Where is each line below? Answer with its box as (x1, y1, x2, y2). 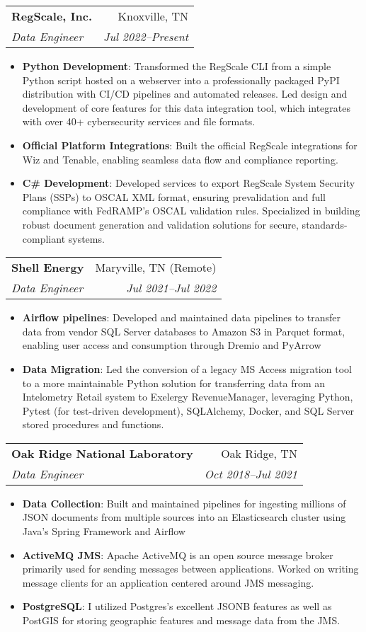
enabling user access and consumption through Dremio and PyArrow (22, 338, 321, 352)
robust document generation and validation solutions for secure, (22, 217, 299, 231)
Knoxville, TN (118, 8, 189, 24)
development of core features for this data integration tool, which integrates (22, 100, 350, 115)
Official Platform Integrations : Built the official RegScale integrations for (22, 137, 358, 152)
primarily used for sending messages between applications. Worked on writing (22, 561, 359, 576)
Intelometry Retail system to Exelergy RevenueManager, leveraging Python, (22, 389, 353, 404)
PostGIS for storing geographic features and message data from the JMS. (22, 613, 341, 628)
